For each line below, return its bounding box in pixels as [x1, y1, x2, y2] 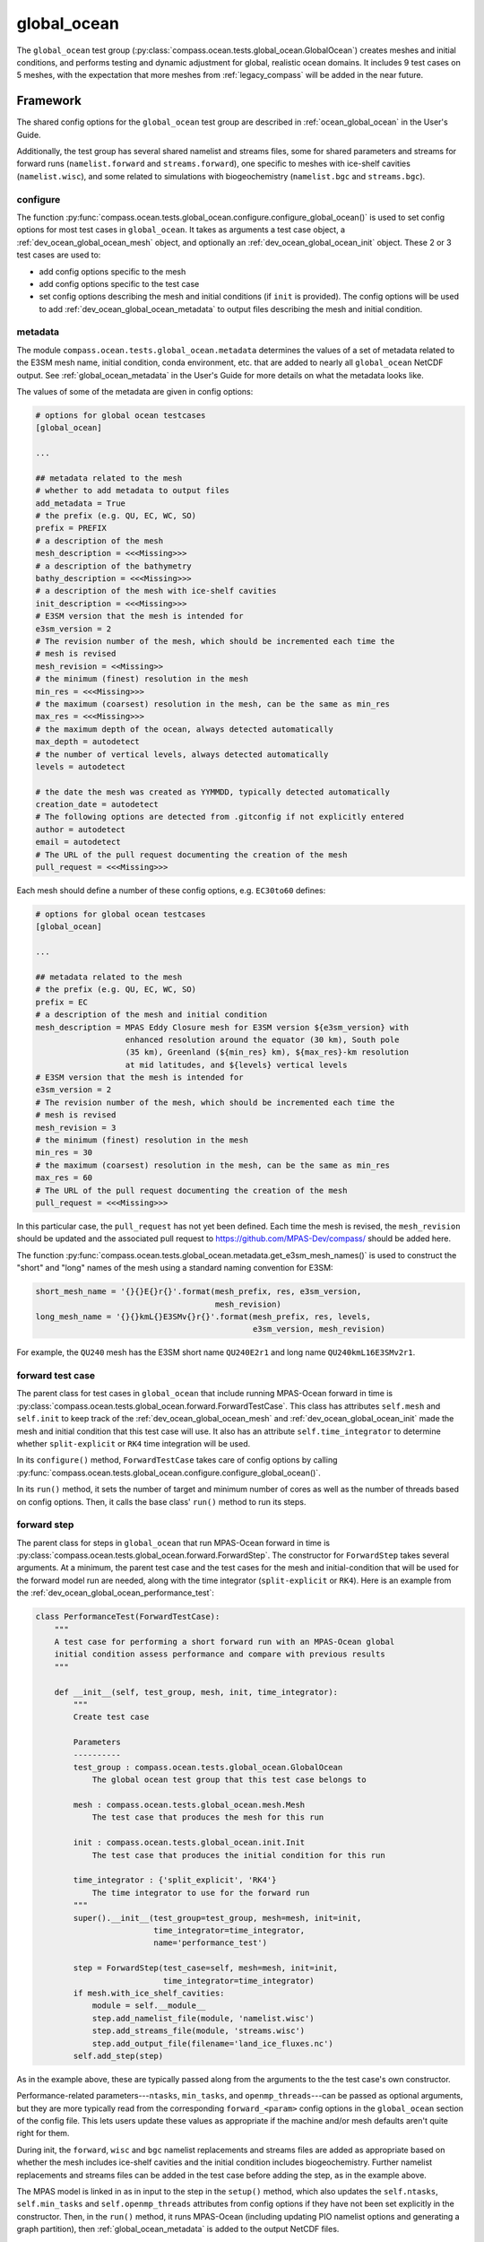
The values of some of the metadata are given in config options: [16, 386, 254, 396]
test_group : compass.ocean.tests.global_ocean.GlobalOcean [73, 1762, 343, 1772]
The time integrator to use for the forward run [91, 1888, 310, 1898]
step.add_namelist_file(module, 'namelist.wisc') [91, 2013, 315, 2023]
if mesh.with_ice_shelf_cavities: [73, 1987, 225, 1998]
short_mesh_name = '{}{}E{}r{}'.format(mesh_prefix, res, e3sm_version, [35, 1287, 362, 1297]
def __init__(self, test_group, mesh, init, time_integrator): [54, 1687, 339, 1697]
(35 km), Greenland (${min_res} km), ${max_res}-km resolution [125, 1047, 410, 1057]
